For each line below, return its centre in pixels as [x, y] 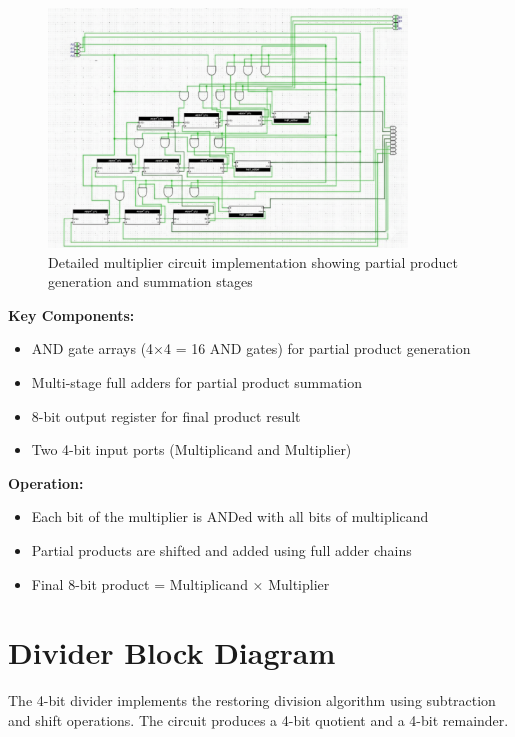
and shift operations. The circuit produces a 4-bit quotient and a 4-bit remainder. [258, 719]
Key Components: [71, 314]
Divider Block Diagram [172, 652]
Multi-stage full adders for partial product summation [197, 381]
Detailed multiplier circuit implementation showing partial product [253, 261]
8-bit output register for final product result [166, 415]
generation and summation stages [150, 281]
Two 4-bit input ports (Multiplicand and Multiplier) [191, 449]
